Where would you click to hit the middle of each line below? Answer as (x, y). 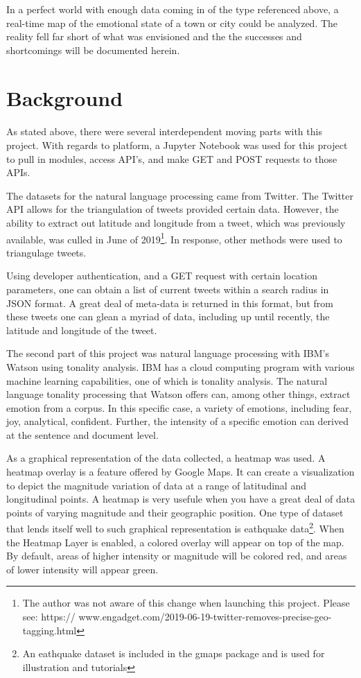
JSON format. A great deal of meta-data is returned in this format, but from (170, 303)
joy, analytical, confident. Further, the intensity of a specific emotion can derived (178, 421)
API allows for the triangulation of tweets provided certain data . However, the (173, 209)
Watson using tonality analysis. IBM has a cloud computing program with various (180, 366)
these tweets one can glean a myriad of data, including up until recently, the (168, 316)
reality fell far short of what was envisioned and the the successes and (154, 36)
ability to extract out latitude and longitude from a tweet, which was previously (176, 222)
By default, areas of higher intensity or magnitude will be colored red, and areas (177, 556)
